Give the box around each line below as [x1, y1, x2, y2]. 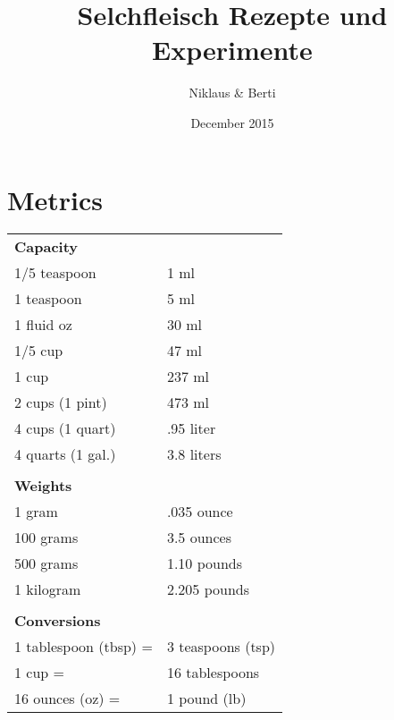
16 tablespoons [166, 662, 260, 683]
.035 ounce [166, 501, 233, 522]
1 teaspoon [14, 288, 82, 309]
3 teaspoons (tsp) [166, 636, 276, 657]
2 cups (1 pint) [14, 392, 107, 413]
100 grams [14, 527, 79, 548]
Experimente [152, 31, 313, 68]
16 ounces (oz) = [14, 688, 121, 709]
